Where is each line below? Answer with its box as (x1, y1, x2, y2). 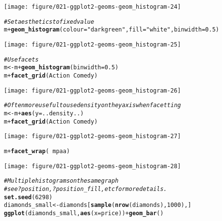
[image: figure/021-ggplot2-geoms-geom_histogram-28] (4, 162, 181, 170)
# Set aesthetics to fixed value (4, 18, 95, 25)
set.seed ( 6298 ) (4, 193, 53, 201)
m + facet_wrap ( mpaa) (4, 147, 70, 155)
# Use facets (4, 56, 39, 63)
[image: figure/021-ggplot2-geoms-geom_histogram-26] (4, 87, 181, 94)
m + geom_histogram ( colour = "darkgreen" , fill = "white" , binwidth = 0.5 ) (4, 26, 220, 33)
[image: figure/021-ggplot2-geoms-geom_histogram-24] (4, 3, 181, 10)
